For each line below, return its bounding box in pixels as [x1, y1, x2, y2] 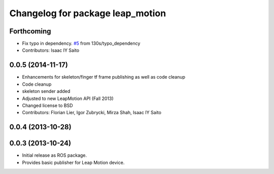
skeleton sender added [22, 88, 71, 94]
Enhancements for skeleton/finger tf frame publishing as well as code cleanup [22, 74, 185, 80]
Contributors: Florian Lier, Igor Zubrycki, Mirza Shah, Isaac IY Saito [22, 110, 162, 116]
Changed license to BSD [22, 102, 73, 109]
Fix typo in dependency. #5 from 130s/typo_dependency [22, 41, 141, 47]
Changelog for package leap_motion [9, 8, 166, 19]
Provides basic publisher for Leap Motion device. [22, 159, 125, 165]
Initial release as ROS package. [22, 152, 87, 158]
